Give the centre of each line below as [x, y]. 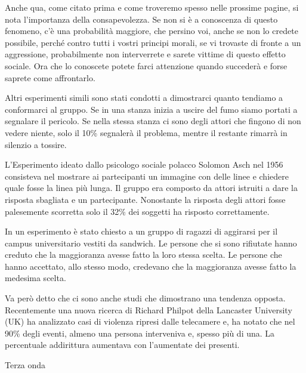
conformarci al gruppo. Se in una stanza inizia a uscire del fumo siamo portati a [151, 109]
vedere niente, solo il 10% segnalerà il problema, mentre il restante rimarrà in [146, 132]
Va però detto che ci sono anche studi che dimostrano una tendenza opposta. [145, 298]
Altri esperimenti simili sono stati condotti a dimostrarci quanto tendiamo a [144, 98]
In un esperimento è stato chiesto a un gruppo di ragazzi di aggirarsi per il [141, 231]
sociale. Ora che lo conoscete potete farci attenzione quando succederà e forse [146, 65]
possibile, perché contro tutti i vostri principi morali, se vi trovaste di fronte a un [153, 42]
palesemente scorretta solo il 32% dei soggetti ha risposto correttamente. [137, 211]
